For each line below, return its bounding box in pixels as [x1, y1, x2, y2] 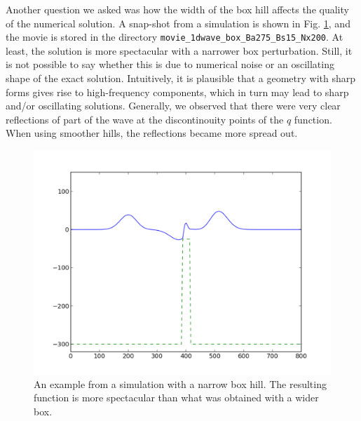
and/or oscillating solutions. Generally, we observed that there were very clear [6, 98, 341, 113]
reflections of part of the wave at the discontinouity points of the [6, 112, 284, 126]
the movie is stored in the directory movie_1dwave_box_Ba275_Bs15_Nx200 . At [6, 29, 343, 44]
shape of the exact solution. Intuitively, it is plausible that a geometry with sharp [6, 71, 356, 86]
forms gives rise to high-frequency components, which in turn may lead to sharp [6, 84, 349, 99]
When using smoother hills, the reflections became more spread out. [6, 126, 298, 140]
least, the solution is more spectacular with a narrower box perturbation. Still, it [6, 43, 353, 58]
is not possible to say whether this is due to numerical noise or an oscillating [6, 57, 334, 72]
